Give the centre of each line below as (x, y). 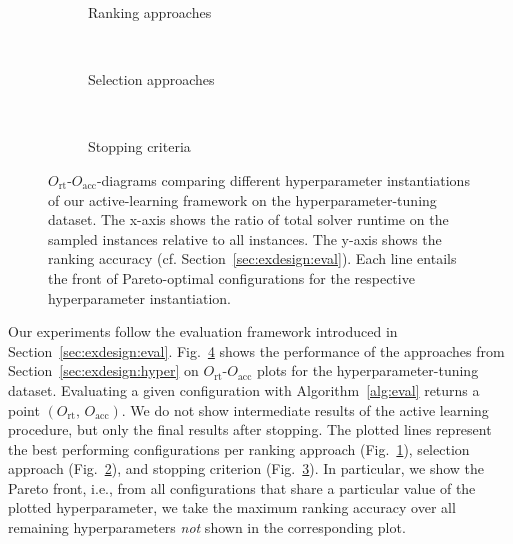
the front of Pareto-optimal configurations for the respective (231, 277)
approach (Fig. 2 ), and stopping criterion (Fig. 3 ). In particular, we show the (246, 468)
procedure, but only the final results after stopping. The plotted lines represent (250, 429)
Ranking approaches (150, 12)
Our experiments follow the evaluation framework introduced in (203, 331)
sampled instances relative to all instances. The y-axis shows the (245, 238)
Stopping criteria (139, 146)
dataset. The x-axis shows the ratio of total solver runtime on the (248, 219)
